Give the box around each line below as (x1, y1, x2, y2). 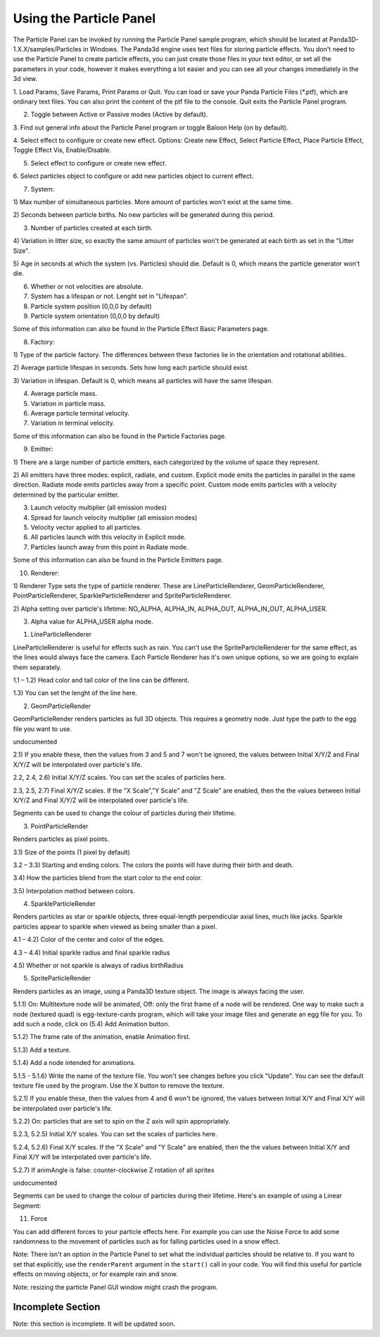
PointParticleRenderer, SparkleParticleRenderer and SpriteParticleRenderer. (13, 592, 232, 600)
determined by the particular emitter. (13, 490, 120, 499)
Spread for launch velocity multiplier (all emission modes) (30, 513, 198, 521)
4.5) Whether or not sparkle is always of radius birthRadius (13, 962, 184, 970)
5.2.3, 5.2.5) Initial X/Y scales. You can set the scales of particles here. (13, 1130, 217, 1138)
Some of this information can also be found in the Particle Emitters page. (13, 556, 224, 564)
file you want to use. (13, 724, 72, 733)
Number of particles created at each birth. (30, 223, 153, 232)
